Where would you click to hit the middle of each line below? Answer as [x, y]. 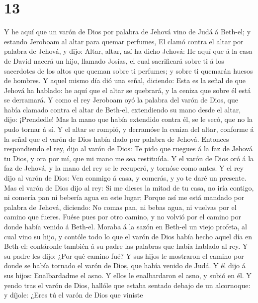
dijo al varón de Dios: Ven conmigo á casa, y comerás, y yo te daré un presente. [125, 178]
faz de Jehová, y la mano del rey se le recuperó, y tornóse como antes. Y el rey [124, 168]
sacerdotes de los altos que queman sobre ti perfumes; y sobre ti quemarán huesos [129, 70]
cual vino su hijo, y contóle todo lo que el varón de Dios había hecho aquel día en [128, 236]
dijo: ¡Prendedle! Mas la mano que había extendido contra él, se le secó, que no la [128, 119]
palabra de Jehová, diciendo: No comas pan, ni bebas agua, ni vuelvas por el [120, 207]
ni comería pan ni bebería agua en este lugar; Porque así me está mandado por [124, 197]
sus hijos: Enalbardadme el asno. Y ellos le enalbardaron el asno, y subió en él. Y [128, 275]
